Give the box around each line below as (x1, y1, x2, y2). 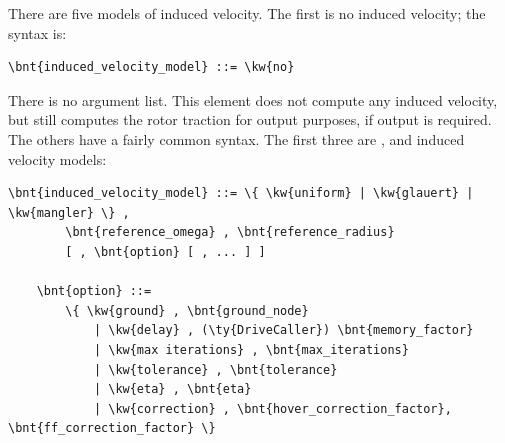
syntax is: (8, 22, 67, 43)
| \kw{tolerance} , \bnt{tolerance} (93, 362, 338, 377)
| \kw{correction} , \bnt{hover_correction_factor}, (93, 401, 452, 416)
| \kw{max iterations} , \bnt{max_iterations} (93, 342, 409, 357)
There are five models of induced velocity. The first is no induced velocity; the (8, 3, 486, 23)
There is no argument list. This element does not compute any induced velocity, (8, 89, 498, 110)
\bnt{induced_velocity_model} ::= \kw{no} (8, 60, 295, 75)
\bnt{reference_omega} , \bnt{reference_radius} (65, 225, 395, 240)
